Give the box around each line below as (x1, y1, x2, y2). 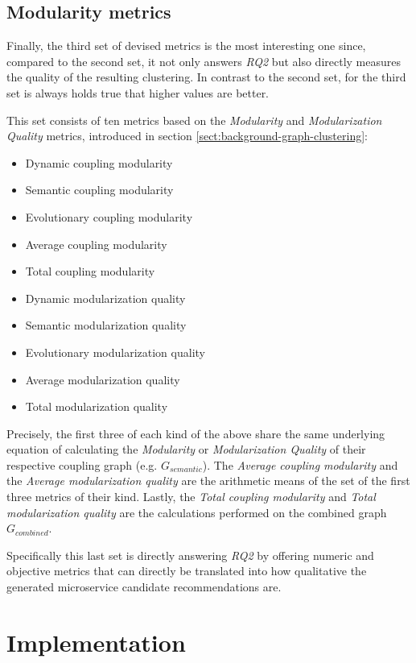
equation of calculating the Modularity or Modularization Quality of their (6, 441, 366, 458)
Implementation (6, 625, 186, 658)
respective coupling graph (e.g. (6, 456, 158, 473)
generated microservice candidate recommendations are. (6, 578, 282, 595)
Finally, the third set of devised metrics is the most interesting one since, (6, 37, 366, 54)
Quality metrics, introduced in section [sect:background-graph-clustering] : (6, 127, 368, 144)
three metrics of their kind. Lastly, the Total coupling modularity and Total (6, 488, 376, 505)
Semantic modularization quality (25, 317, 187, 334)
